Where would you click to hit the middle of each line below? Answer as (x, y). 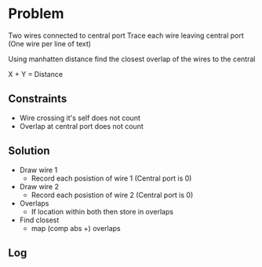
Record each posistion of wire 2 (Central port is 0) (112, 195)
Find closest (39, 220)
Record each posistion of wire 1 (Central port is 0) (111, 178)
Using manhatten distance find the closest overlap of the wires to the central (132, 59)
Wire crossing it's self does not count (80, 118)
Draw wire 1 (38, 170)
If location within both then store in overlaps (102, 211)
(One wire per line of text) (50, 43)
